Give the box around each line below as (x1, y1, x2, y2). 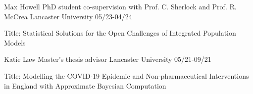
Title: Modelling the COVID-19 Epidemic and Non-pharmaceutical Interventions (4, 70, 249, 81)
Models (4, 37, 26, 47)
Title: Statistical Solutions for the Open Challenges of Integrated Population (4, 28, 236, 38)
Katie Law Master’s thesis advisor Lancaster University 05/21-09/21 (4, 54, 211, 64)
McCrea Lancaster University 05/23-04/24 (4, 11, 132, 21)
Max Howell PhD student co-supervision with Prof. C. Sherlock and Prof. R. (4, 1, 237, 11)
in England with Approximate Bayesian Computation (4, 80, 166, 91)
